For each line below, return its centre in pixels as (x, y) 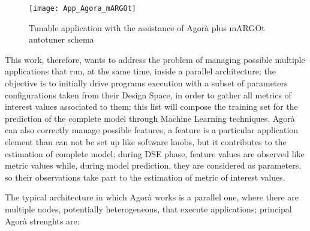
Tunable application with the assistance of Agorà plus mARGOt (147, 27)
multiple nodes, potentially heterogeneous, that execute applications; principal (148, 208)
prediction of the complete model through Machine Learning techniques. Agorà (150, 118)
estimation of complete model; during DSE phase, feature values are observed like (155, 153)
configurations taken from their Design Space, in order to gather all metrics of (148, 94)
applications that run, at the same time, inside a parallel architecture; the (140, 71)
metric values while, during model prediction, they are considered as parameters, (153, 165)
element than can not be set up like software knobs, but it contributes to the (146, 142)
